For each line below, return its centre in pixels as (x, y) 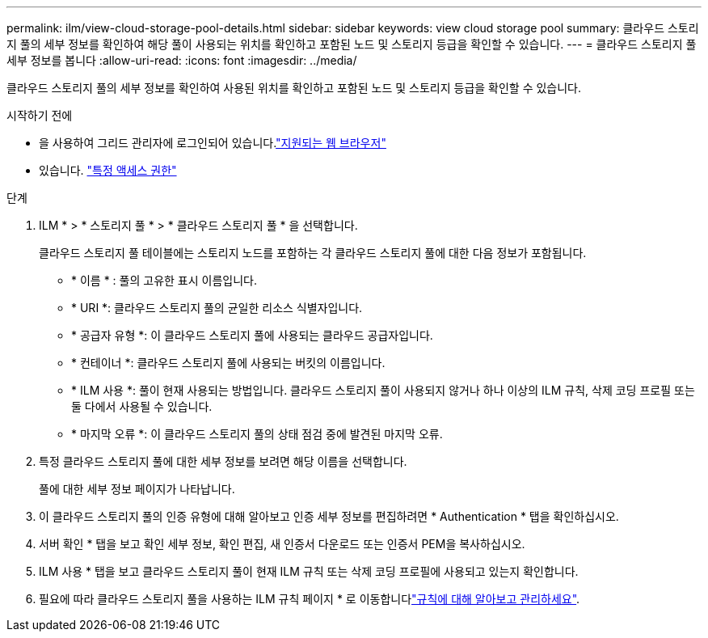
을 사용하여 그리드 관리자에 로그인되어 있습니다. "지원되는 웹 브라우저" (213, 143)
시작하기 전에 (40, 115)
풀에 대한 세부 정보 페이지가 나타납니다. (137, 489)
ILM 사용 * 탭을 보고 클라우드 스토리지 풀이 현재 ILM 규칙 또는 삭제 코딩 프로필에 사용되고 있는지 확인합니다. (309, 571)
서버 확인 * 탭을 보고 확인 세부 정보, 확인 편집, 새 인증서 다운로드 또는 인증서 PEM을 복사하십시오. (282, 544)
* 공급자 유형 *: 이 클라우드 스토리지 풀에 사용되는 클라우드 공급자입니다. (252, 335)
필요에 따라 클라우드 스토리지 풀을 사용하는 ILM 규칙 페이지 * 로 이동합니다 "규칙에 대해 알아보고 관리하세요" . (310, 599)
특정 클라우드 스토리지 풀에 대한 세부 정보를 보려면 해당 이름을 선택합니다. (223, 461)
